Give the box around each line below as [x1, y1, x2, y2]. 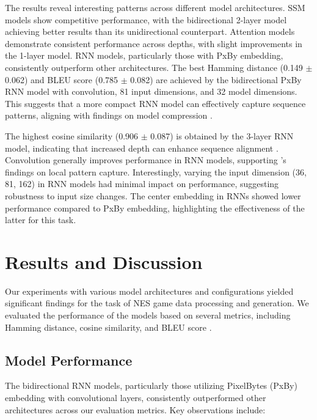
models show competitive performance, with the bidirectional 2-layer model [5, 13, 287, 26]
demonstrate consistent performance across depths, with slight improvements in [5, 37, 302, 50]
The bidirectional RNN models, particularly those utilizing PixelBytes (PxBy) [5, 379, 297, 392]
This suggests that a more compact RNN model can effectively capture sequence [5, 97, 306, 109]
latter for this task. [5, 213, 76, 226]
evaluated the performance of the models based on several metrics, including [5, 309, 291, 321]
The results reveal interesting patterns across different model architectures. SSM [5, 1, 305, 13]
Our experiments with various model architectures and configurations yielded [5, 284, 294, 297]
